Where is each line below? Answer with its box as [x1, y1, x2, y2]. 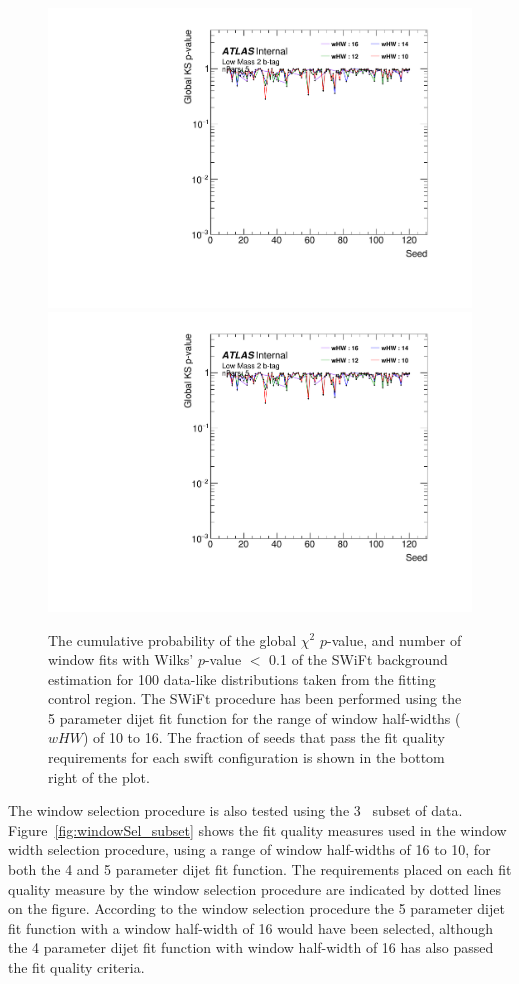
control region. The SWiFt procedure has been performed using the [48, 688, 462, 709]
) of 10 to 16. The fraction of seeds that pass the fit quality [82, 727, 445, 748]
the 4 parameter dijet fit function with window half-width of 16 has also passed [8, 937, 494, 958]
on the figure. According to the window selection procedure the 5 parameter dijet [8, 898, 505, 919]
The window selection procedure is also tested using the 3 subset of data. [8, 800, 463, 821]
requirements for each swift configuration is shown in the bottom [48, 747, 445, 768]
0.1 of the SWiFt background [269, 649, 448, 670]
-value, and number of [327, 629, 462, 650]
